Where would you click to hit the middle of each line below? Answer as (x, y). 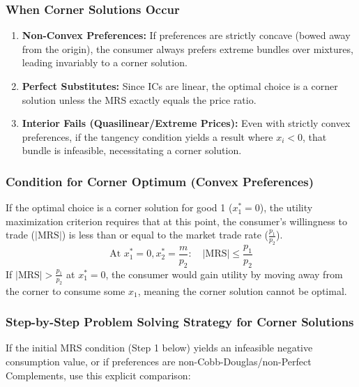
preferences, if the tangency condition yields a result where (147, 136)
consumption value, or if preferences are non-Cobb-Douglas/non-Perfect (159, 361)
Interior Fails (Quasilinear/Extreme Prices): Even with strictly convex (186, 123)
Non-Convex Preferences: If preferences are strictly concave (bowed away (186, 35)
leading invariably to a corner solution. (105, 62)
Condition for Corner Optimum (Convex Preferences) (160, 181)
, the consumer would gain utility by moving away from (224, 274)
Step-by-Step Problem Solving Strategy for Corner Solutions (180, 322)
